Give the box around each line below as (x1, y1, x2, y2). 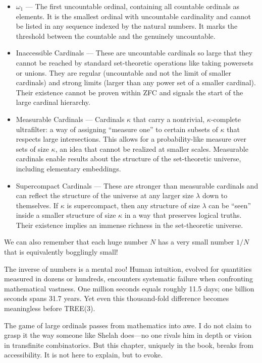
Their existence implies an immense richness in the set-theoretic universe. (16, 219, 243, 230)
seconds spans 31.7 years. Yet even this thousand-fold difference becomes (4, 293, 229, 304)
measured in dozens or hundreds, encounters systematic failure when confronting (4, 273, 253, 284)
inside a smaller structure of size (16, 210, 116, 220)
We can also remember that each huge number (4, 236, 148, 247)
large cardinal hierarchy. (16, 97, 90, 107)
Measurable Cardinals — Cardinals (16, 113, 125, 124)
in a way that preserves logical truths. (124, 210, 242, 220)
